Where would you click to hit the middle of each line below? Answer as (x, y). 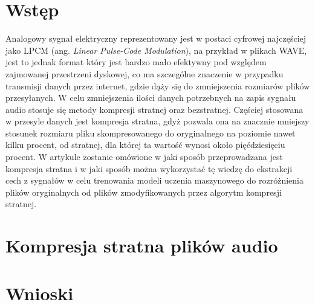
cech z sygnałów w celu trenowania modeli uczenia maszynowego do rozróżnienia (154, 180)
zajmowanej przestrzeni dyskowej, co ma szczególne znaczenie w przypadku (145, 73)
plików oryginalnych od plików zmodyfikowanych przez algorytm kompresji (144, 192)
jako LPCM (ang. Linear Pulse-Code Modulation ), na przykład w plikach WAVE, (156, 50)
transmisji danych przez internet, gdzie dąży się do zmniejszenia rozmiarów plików (158, 85)
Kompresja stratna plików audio (142, 246)
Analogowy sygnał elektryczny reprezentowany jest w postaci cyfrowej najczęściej (156, 38)
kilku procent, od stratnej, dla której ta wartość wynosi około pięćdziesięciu (145, 145)
